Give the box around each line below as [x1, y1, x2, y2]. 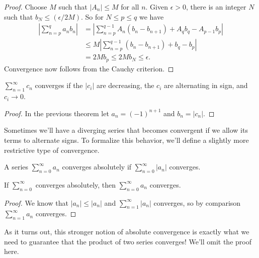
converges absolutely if [62, 161, 132, 172]
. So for [81, 11, 104, 22]
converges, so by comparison [153, 197, 241, 208]
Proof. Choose [4, 2, 47, 12]
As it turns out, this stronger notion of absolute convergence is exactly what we [4, 226, 249, 237]
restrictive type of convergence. [4, 144, 100, 155]
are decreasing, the [96, 80, 154, 91]
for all [121, 2, 139, 12]
